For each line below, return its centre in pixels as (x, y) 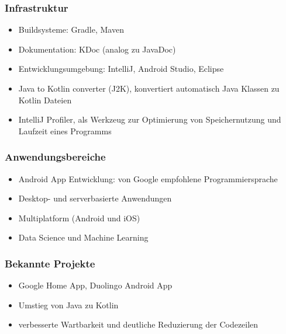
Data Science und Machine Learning (83, 237)
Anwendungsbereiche (55, 157)
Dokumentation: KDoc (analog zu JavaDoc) (97, 49)
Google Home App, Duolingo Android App (95, 285)
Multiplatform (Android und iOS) (79, 218)
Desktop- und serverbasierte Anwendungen (95, 198)
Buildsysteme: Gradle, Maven (71, 29)
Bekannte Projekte (50, 263)
